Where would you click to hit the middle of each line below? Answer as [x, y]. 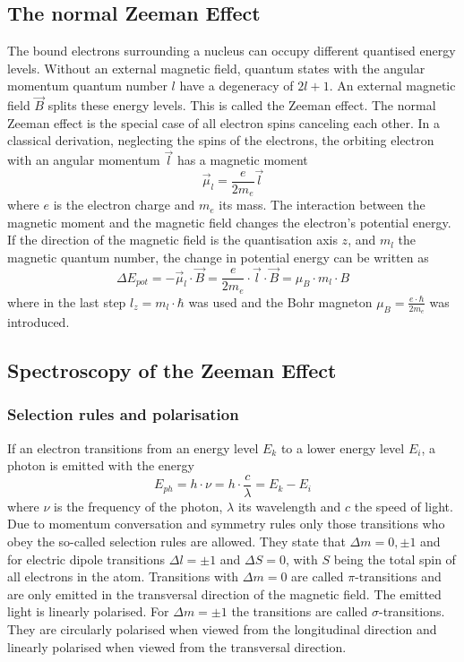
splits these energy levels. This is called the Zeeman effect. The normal [242, 105]
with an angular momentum [84, 160]
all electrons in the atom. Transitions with [123, 576]
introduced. [39, 321]
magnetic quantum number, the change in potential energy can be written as [218, 257]
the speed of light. [404, 506]
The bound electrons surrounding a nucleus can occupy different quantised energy [232, 51]
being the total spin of [395, 559]
